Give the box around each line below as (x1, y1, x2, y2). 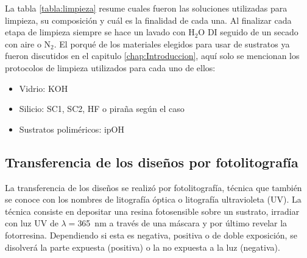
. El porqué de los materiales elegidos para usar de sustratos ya (54, 37, 290, 50)
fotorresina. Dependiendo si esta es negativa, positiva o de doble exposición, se (5, 228, 297, 241)
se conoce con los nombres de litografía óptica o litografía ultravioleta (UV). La (5, 193, 302, 206)
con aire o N (5, 37, 51, 50)
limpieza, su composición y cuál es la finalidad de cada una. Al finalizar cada (5, 13, 292, 26)
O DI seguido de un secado (198, 26, 298, 38)
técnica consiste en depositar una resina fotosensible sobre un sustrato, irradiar (5, 204, 300, 217)
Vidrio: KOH (19, 82, 68, 94)
